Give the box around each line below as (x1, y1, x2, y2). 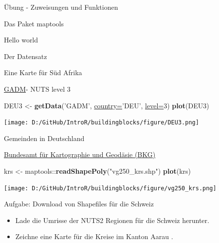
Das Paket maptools (4, 18, 64, 28)
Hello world (4, 35, 38, 45)
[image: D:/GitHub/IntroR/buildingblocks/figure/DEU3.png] (4, 119, 199, 126)
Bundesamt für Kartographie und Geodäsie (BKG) (4, 149, 156, 160)
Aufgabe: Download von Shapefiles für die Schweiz (4, 199, 154, 209)
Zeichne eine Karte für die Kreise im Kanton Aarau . (15, 231, 173, 242)
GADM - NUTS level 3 (4, 83, 71, 94)
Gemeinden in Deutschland (4, 133, 85, 143)
